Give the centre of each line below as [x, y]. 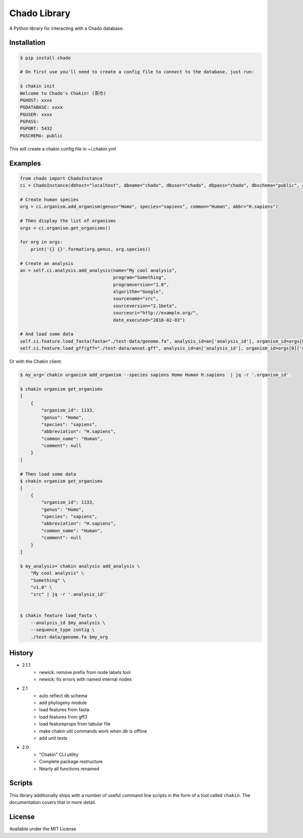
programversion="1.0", [141, 284]
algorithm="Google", [138, 292]
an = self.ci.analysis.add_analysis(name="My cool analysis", [98, 270]
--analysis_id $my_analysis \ [68, 623]
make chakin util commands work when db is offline [93, 731]
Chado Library [40, 13]
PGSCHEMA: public [41, 136]
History [21, 653]
